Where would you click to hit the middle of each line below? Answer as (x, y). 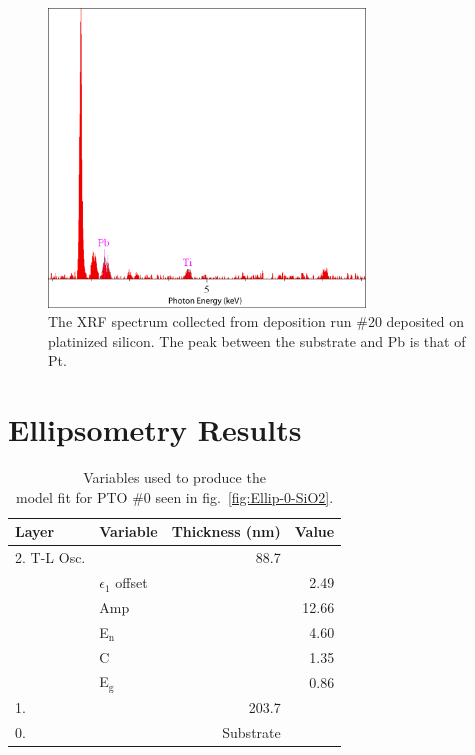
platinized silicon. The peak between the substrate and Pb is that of (257, 340)
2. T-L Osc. (50, 557)
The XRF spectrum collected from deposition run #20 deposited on (256, 321)
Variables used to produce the (174, 477)
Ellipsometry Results (155, 429)
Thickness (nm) (226, 531)
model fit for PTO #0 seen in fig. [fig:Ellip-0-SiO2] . (175, 496)
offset (131, 582)
